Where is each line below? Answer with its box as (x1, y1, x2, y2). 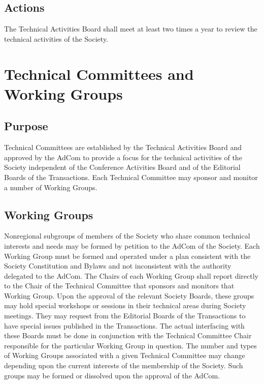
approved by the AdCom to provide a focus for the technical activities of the (4, 152, 242, 162)
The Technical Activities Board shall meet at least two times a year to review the (4, 23, 257, 34)
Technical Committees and (4, 63, 194, 84)
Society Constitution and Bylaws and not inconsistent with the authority (4, 260, 232, 271)
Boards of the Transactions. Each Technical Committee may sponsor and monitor (4, 171, 258, 182)
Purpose (4, 118, 48, 134)
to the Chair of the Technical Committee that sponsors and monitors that (4, 280, 235, 291)
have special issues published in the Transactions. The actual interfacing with (4, 320, 245, 331)
